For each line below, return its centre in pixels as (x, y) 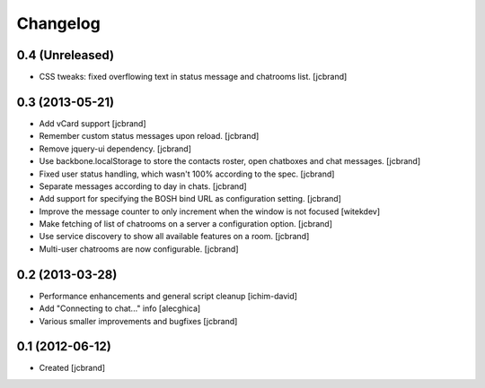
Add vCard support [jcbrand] (93, 123)
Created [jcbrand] (72, 368)
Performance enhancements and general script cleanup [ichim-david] (168, 296)
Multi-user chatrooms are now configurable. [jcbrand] (139, 249)
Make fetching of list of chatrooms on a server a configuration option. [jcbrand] (185, 224)
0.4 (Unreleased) (66, 55)
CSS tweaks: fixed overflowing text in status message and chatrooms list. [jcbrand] (193, 77)
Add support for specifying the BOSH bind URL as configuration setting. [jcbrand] (190, 199)
